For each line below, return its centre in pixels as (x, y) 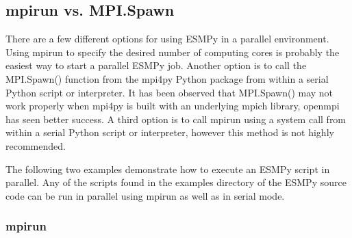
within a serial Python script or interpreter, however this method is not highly (170, 132)
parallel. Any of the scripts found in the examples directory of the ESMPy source (176, 182)
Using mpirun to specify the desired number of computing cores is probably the (173, 52)
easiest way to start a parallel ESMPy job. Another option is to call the (156, 65)
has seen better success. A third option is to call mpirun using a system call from (176, 119)
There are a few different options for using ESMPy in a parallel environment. (167, 39)
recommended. (36, 145)
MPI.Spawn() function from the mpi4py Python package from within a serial (167, 78)
